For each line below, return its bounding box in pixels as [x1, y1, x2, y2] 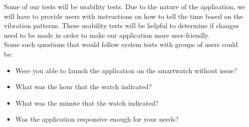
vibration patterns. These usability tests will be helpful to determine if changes [4, 20, 239, 31]
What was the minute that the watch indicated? [15, 97, 159, 108]
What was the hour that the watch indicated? [15, 81, 152, 92]
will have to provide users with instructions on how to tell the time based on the [4, 11, 243, 21]
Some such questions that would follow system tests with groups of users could [4, 39, 238, 49]
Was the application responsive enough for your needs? [15, 114, 179, 124]
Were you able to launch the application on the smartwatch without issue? [15, 65, 237, 75]
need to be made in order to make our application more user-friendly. [4, 30, 210, 40]
